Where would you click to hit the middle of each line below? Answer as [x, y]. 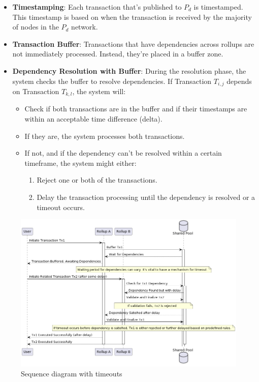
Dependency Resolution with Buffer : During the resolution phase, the [129, 70]
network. [85, 27]
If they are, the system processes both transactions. [105, 136]
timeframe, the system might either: [80, 163]
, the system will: [99, 91]
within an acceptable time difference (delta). [93, 119]
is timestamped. [218, 7]
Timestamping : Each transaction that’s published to [97, 7]
